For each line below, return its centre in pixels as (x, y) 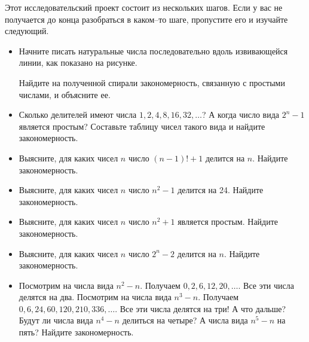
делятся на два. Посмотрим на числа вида (95, 297)
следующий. (27, 31)
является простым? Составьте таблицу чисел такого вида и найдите (142, 126)
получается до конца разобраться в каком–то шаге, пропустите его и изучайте (146, 19)
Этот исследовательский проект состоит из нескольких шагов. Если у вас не (144, 7)
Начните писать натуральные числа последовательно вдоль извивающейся (153, 51)
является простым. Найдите (228, 222)
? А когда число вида (241, 114)
